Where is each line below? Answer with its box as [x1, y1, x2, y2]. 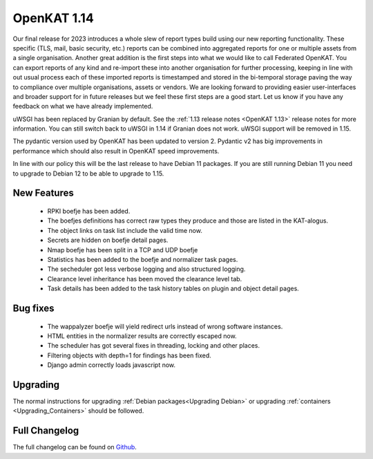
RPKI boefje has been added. [47, 207, 131, 216]
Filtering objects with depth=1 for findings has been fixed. [47, 351, 212, 359]
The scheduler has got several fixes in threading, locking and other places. [47, 341, 260, 350]
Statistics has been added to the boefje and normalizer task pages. [47, 255, 238, 263]
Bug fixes [12, 302, 55, 314]
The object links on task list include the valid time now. [47, 226, 203, 234]
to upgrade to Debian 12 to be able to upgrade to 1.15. [12, 169, 164, 178]
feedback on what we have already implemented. [12, 102, 153, 111]
